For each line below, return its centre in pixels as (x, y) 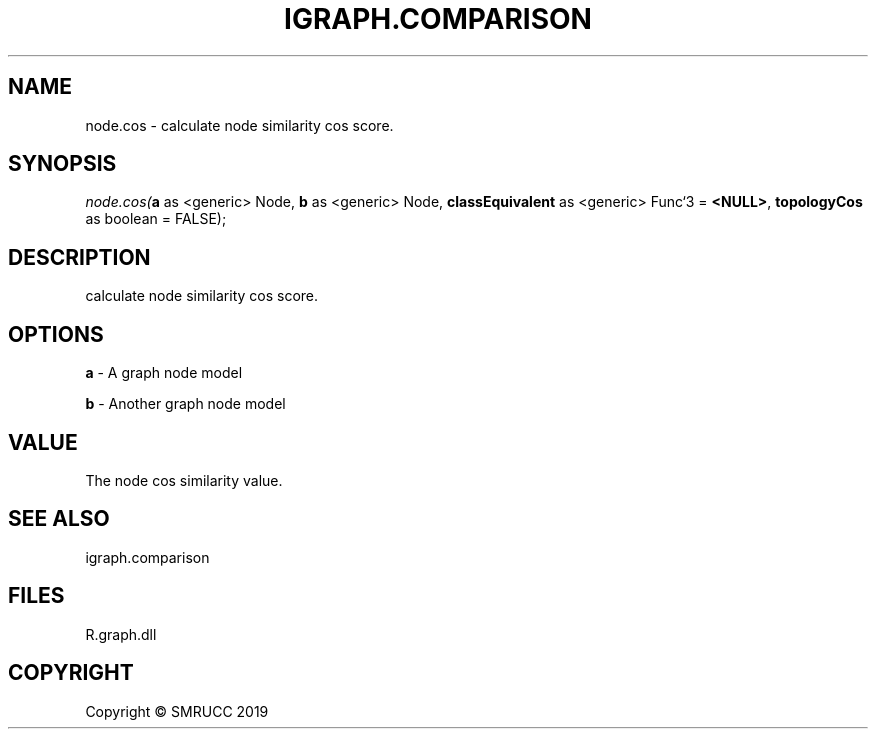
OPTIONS (56, 334)
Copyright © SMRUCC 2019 (177, 711)
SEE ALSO (59, 519)
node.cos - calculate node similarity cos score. (239, 125)
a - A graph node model (164, 373)
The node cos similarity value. (184, 480)
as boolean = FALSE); (156, 219)
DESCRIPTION (79, 257)
